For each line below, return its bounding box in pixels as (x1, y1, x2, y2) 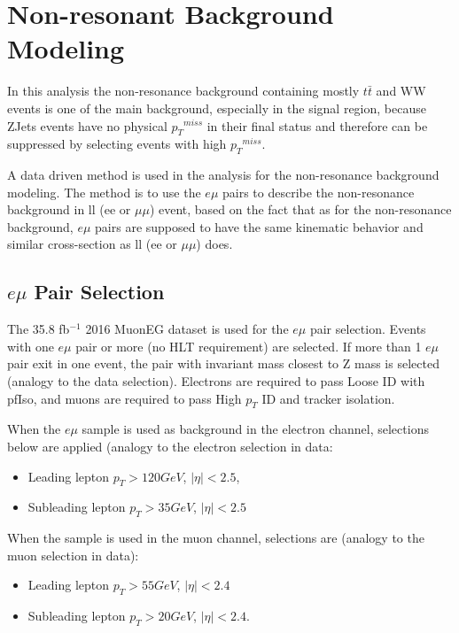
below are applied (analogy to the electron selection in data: (7, 437, 333, 456)
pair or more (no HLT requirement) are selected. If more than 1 (75, 336, 422, 355)
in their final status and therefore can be (206, 116, 428, 135)
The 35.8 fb (7, 320, 70, 338)
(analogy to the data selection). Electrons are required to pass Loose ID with (7, 372, 425, 390)
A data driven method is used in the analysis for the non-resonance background (7, 166, 440, 184)
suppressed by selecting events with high (7, 135, 227, 153)
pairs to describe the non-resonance (222, 182, 415, 201)
